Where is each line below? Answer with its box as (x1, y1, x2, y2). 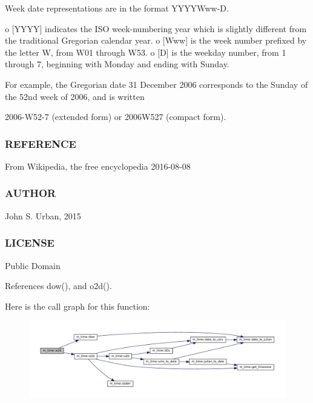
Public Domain (5, 259, 61, 271)
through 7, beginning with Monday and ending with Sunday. (5, 58, 229, 70)
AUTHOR (5, 185, 56, 201)
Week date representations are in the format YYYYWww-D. (5, 2, 229, 14)
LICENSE (5, 235, 54, 250)
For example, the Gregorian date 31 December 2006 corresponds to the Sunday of (5, 78, 308, 90)
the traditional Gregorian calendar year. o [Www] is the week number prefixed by (5, 34, 307, 47)
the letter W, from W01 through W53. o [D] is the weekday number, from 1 (5, 45, 286, 58)
